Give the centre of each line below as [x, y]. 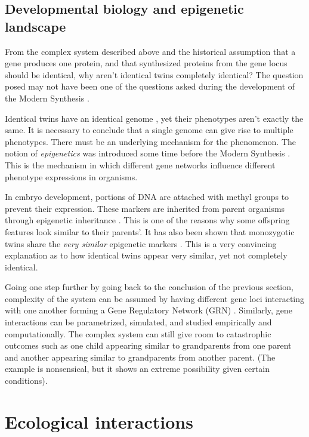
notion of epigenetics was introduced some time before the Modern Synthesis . [148, 153]
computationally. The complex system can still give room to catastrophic [138, 333]
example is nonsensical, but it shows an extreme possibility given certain [137, 369]
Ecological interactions [99, 421]
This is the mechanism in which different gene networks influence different [140, 164]
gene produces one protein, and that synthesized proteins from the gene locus [146, 63]
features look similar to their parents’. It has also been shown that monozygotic [150, 231]
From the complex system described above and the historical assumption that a [150, 51]
